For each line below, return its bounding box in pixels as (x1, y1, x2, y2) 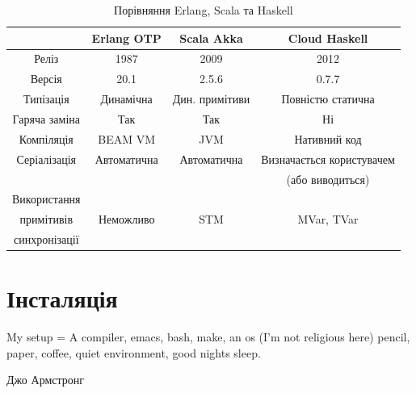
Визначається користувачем (261, 150, 395, 167)
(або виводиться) (286, 170, 370, 187)
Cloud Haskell (288, 29, 368, 46)
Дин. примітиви (172, 90, 250, 107)
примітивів (19, 211, 74, 228)
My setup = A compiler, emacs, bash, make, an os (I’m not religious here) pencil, (6, 328, 410, 345)
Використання (12, 190, 81, 207)
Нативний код (294, 130, 362, 147)
